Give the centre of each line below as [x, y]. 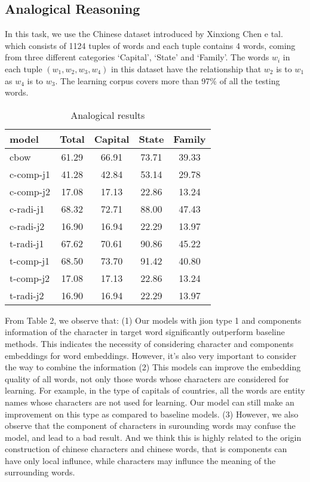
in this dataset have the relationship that [186, 68]
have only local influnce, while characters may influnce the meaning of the [140, 460]
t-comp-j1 [30, 260]
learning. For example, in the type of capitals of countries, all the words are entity [155, 390]
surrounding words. [40, 472]
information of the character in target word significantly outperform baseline [145, 332]
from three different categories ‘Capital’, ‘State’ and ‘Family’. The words [137, 57]
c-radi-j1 [27, 208]
